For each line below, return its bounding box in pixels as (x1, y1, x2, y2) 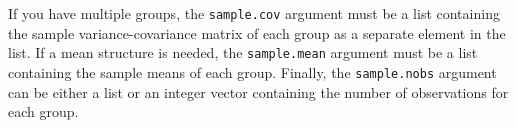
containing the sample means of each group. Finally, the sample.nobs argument (8, 61, 497, 82)
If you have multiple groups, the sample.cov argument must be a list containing (8, 3, 500, 23)
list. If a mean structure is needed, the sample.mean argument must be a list (8, 42, 478, 63)
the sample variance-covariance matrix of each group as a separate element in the (8, 22, 506, 43)
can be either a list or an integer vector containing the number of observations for (8, 81, 509, 102)
